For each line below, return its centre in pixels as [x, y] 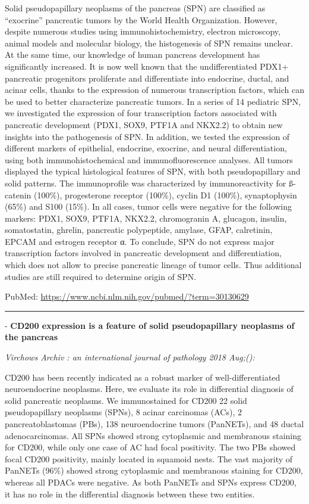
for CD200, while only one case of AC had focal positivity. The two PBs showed [150, 447]
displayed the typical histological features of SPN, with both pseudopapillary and [153, 171]
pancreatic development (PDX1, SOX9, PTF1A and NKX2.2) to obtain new [144, 124]
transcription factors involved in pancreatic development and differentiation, [143, 253]
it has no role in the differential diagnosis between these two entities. [130, 494]
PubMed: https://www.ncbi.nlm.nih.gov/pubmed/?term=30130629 [127, 296]
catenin [18, 195]
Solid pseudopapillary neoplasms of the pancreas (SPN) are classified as [135, 8]
